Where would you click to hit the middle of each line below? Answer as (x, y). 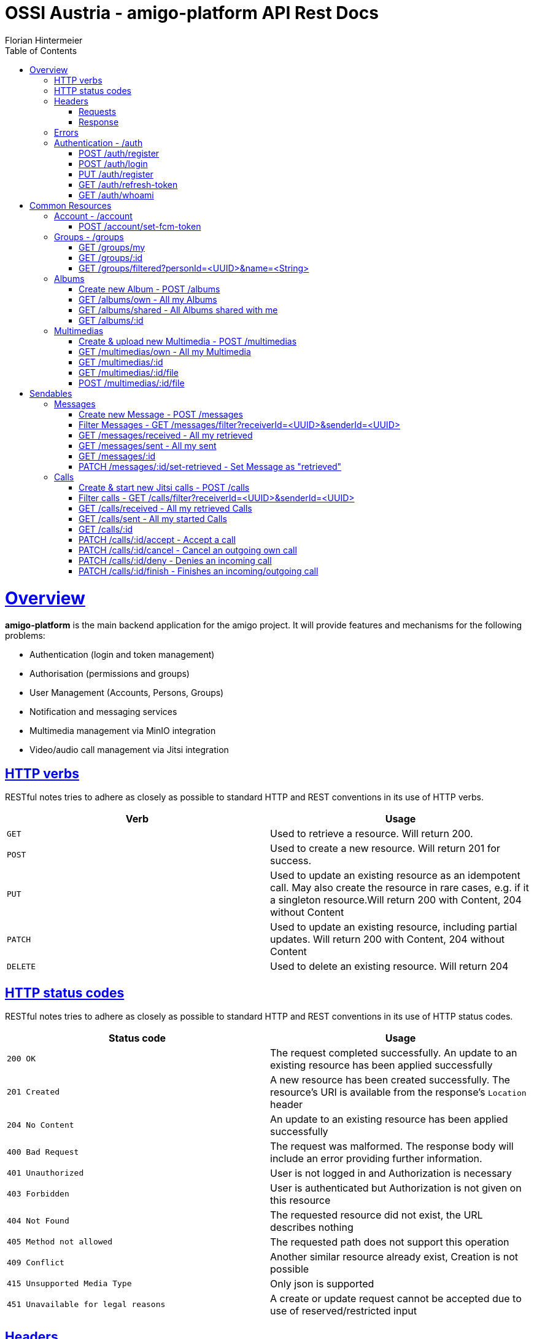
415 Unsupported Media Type (69, 1284)
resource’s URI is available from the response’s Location (398, 1092)
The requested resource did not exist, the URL (377, 1215)
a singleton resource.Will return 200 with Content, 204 (396, 900)
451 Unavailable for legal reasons (86, 1305)
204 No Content (41, 1125)
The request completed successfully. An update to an (394, 1052)
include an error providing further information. (376, 1158)
